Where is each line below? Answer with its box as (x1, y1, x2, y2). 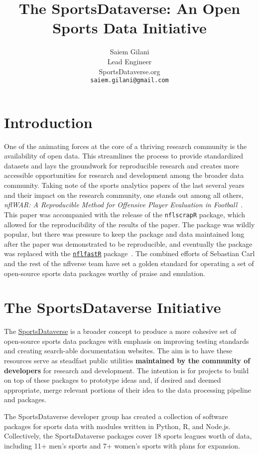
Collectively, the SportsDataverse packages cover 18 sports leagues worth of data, (4, 431, 252, 441)
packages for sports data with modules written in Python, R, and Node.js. (4, 421, 231, 431)
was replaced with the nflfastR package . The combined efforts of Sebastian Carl (4, 248, 255, 259)
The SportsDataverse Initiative (4, 297, 221, 317)
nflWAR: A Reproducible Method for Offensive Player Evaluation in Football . (4, 199, 243, 210)
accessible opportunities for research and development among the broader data (4, 170, 244, 180)
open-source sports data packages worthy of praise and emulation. (4, 268, 205, 278)
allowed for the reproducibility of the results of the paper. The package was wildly (4, 219, 255, 229)
